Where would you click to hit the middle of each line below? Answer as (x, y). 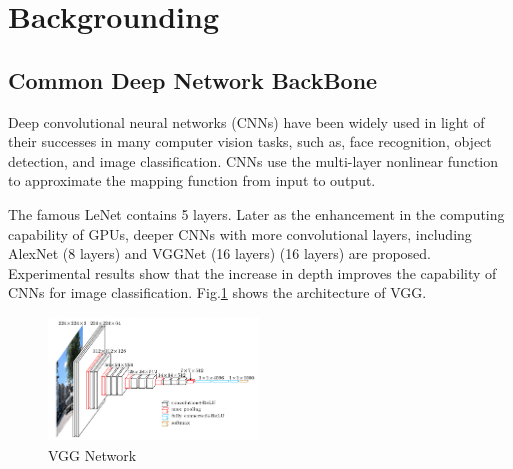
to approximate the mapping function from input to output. (192, 180)
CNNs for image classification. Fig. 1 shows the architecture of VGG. (217, 292)
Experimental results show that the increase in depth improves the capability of (252, 272)
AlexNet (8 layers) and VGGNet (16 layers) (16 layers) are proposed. (220, 253)
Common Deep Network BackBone (193, 79)
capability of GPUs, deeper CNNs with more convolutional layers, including (240, 233)
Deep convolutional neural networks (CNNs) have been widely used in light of (246, 121)
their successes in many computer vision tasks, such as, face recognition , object (250, 141)
